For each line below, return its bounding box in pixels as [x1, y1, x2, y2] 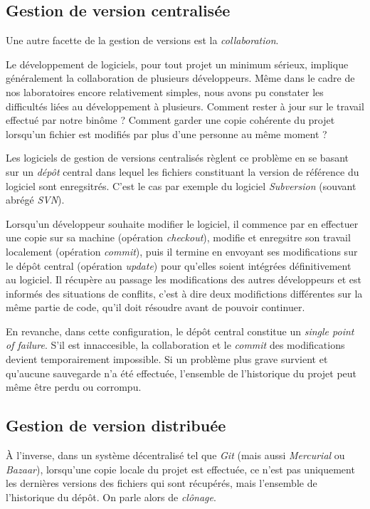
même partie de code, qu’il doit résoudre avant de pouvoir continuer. [6, 300, 305, 315]
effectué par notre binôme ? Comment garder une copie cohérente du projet [6, 112, 335, 127]
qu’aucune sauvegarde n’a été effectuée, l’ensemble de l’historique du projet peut [6, 365, 357, 380]
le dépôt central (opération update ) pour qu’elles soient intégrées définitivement [6, 258, 351, 273]
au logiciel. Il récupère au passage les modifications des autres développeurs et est [6, 272, 362, 287]
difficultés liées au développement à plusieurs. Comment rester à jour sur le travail [6, 98, 364, 113]
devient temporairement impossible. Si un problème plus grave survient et [6, 352, 328, 367]
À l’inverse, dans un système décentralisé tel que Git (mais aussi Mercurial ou [6, 448, 345, 463]
